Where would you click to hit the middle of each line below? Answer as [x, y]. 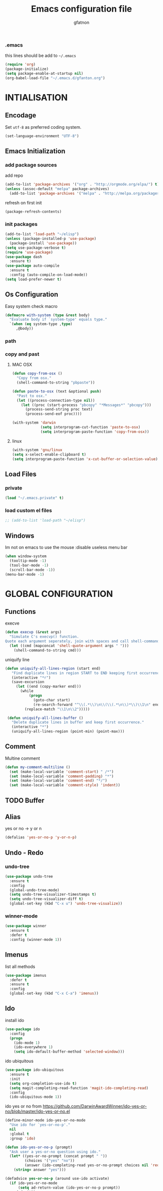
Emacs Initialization [35, 151]
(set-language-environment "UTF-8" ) [42, 136]
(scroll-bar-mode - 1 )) [32, 570]
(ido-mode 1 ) [27, 1043]
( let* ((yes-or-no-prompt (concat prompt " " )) [58, 1156]
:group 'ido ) [23, 1138]
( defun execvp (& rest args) [33, 632]
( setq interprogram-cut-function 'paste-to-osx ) [90, 427]
